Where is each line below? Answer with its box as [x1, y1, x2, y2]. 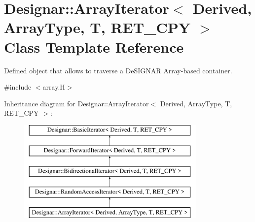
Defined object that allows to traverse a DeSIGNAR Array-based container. [4, 65, 232, 75]
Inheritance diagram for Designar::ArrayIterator [4, 98, 149, 108]
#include [4, 82, 32, 92]
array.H [42, 82, 65, 92]
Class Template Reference [4, 36, 184, 57]
